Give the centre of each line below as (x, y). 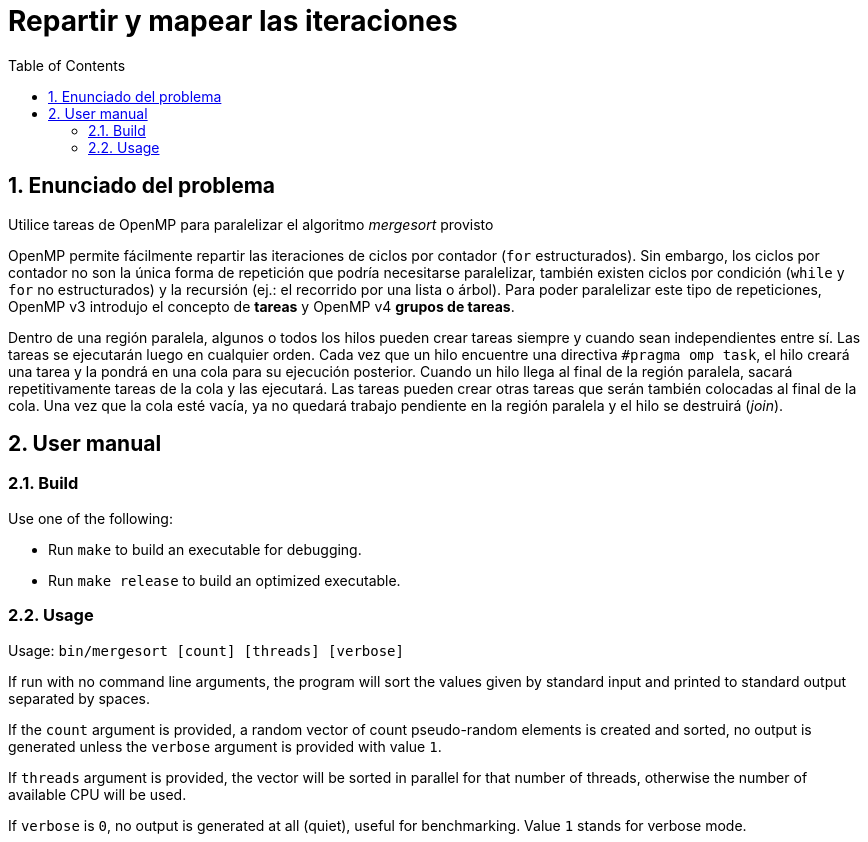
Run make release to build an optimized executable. (224, 580)
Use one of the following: (90, 518)
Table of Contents (67, 65)
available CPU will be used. (97, 794)
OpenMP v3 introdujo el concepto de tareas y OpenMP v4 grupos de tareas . (261, 306)
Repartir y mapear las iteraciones (233, 21)
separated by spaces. (79, 698)
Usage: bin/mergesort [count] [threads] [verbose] (206, 650)
